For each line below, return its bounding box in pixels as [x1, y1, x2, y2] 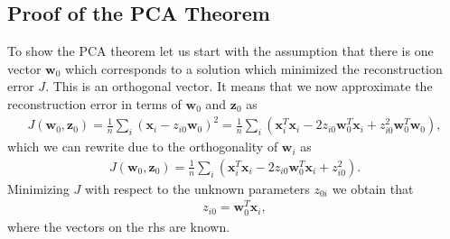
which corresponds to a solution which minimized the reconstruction [65, 59, 443, 78]
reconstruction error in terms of [7, 94, 182, 113]
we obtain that [332, 179, 414, 198]
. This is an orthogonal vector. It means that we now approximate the [45, 77, 433, 96]
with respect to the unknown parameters [84, 179, 310, 198]
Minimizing [7, 179, 70, 198]
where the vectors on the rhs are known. [7, 216, 230, 235]
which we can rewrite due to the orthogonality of [7, 137, 278, 156]
